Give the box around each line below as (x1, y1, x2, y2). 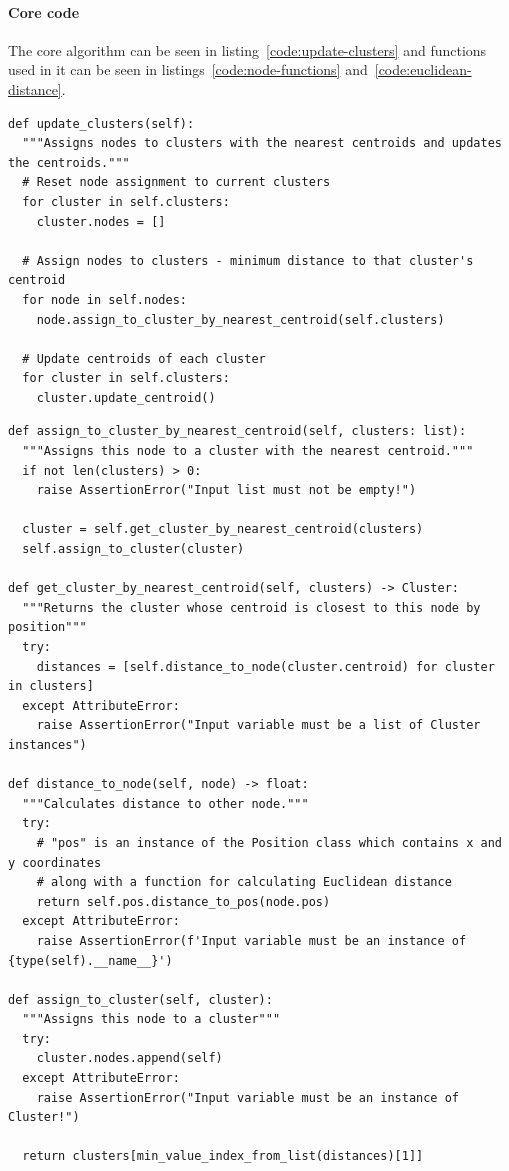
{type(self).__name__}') (8, 953, 173, 968)
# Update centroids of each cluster (22, 351, 266, 366)
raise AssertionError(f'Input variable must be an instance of (36, 933, 467, 948)
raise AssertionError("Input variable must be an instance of (36, 1090, 460, 1105)
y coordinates (8, 855, 102, 870)
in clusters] (8, 679, 94, 694)
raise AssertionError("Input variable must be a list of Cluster (36, 718, 481, 733)
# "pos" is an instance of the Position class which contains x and (36, 835, 502, 850)
